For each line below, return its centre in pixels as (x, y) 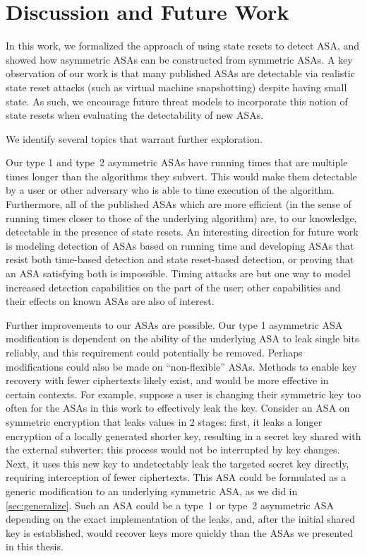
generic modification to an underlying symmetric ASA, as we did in (152, 491)
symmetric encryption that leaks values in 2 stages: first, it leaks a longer (164, 421)
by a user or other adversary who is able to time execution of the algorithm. (170, 190)
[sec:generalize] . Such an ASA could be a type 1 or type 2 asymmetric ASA (170, 505)
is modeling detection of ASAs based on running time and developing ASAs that (180, 245)
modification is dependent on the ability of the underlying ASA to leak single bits (182, 338)
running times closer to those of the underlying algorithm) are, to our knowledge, (181, 218)
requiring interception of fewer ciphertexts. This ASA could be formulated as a (176, 477)
